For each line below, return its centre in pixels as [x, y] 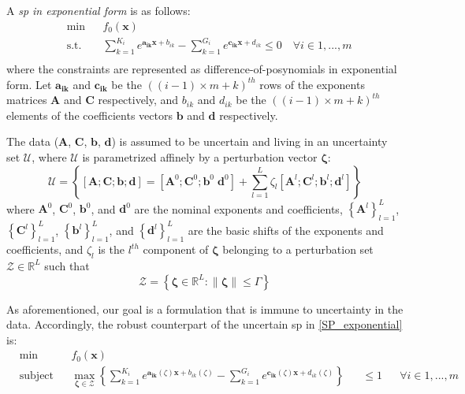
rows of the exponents [312, 84]
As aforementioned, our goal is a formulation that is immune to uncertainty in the [205, 309]
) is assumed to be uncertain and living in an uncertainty [249, 141]
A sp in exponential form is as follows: [99, 10]
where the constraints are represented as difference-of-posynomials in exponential [202, 68]
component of [176, 249]
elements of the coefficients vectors [89, 115]
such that [67, 265]
